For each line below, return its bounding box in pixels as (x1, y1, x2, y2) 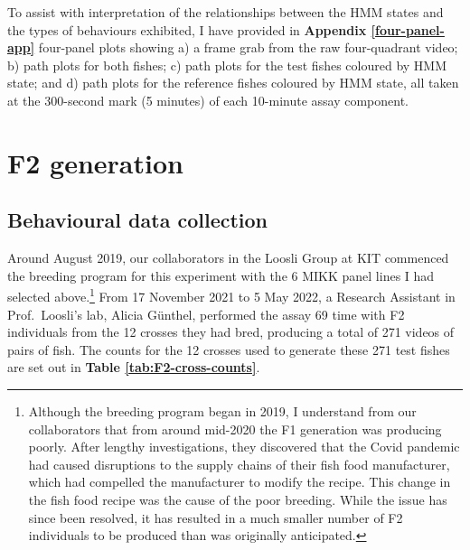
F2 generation (7, 144, 183, 181)
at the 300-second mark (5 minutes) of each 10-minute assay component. (7, 90, 409, 109)
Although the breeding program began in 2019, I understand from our (28, 401, 417, 420)
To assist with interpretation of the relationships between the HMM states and (7, 3, 444, 21)
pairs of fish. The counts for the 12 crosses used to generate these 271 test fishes (7, 340, 450, 359)
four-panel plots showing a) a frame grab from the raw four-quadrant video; (38, 38, 458, 57)
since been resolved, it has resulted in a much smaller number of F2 (28, 508, 403, 527)
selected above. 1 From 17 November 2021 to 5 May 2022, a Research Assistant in (7, 284, 456, 305)
